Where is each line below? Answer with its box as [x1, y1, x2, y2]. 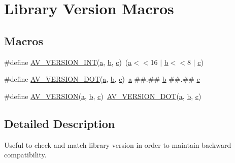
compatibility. [4, 149, 47, 160]
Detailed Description [4, 115, 115, 131]
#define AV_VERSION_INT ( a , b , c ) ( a [4, 56, 132, 67]
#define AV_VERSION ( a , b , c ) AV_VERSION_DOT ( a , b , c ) [4, 90, 202, 101]
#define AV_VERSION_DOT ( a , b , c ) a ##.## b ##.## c [4, 74, 200, 84]
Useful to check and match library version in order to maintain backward [4, 139, 231, 150]
